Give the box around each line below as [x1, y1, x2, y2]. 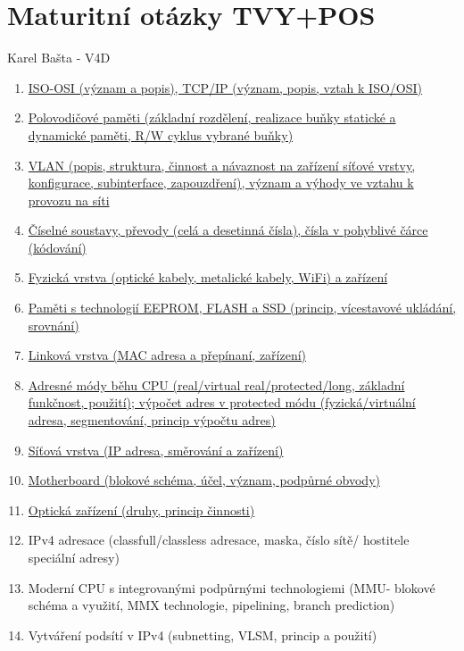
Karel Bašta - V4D [7, 48, 111, 67]
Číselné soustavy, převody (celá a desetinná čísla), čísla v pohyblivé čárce [28, 221, 428, 239]
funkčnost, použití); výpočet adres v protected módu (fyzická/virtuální [28, 393, 416, 412]
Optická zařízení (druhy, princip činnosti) [28, 500, 255, 519]
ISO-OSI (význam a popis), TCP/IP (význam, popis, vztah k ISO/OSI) [28, 78, 422, 96]
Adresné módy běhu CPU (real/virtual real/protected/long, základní [28, 375, 405, 394]
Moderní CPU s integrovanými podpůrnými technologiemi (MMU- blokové [28, 578, 435, 597]
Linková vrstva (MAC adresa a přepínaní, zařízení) [28, 346, 307, 364]
